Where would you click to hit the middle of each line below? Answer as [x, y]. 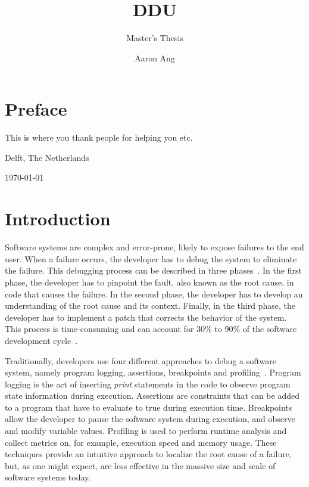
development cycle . [41, 340]
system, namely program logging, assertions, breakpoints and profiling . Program [153, 372]
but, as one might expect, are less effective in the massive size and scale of [140, 465]
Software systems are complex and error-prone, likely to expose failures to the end [154, 247]
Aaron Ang [155, 58]
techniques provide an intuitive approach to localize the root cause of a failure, [148, 454]
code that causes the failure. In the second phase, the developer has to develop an [154, 294]
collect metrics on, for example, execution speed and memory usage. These [141, 442]
